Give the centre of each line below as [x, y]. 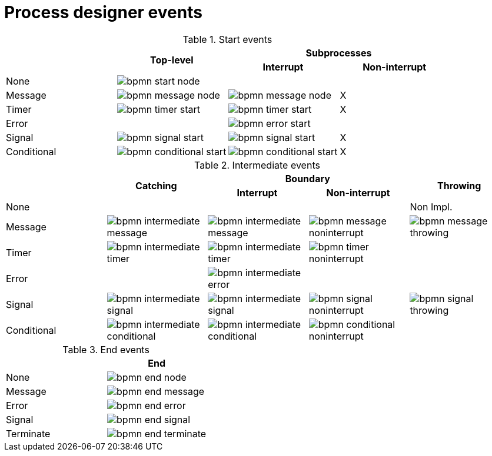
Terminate [28, 433]
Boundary [307, 178]
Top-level [172, 60]
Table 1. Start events [227, 39]
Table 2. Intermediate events [257, 165]
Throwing [459, 185]
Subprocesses [339, 53]
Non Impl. [431, 207]
